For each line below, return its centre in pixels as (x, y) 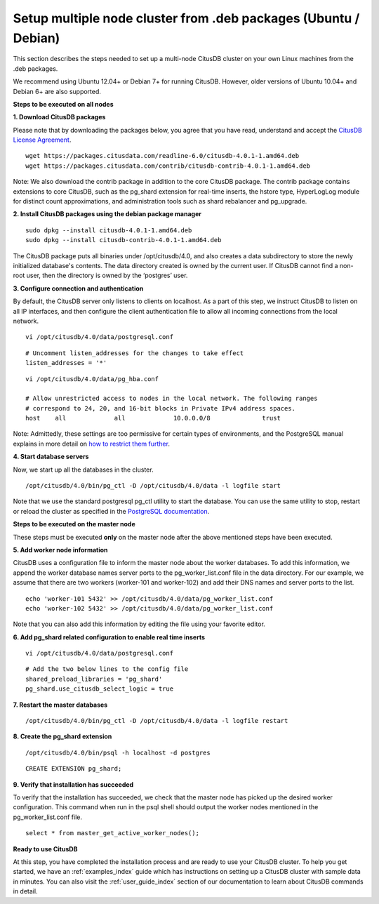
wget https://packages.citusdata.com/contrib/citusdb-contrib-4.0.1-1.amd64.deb (168, 166)
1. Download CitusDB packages (59, 117)
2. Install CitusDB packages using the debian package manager (107, 214)
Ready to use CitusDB (45, 849)
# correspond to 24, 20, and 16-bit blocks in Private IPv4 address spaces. (161, 408)
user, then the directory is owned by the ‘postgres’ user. (107, 275)
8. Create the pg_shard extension (62, 736)
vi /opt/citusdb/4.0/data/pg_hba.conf (92, 379)
